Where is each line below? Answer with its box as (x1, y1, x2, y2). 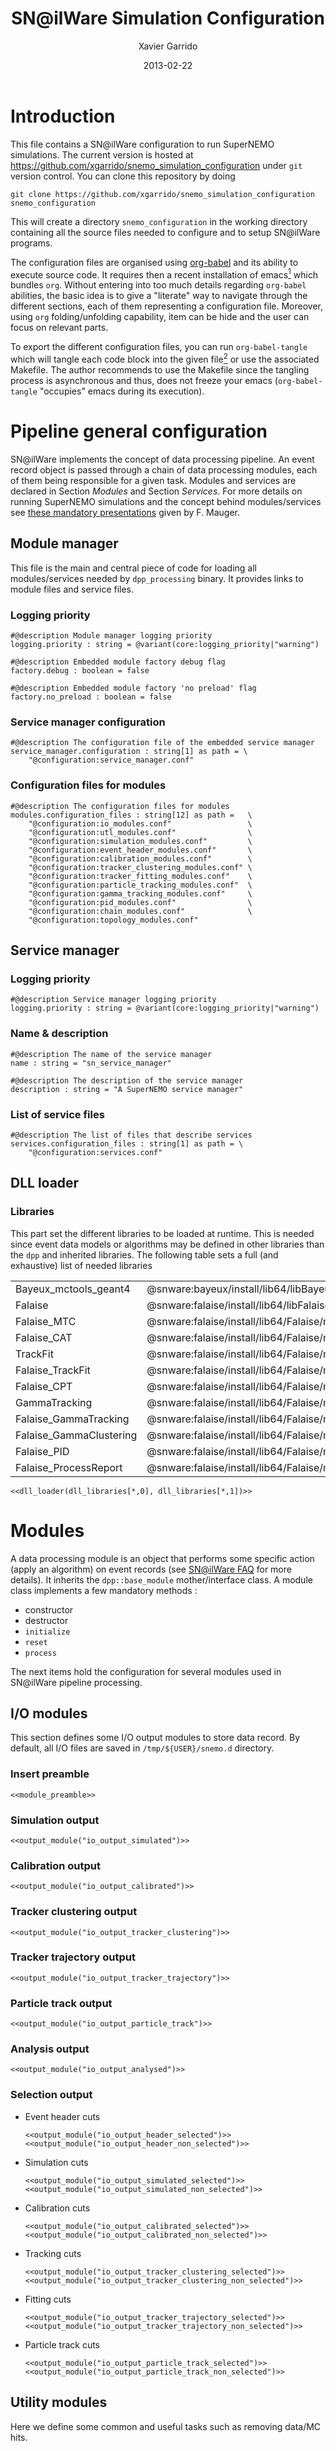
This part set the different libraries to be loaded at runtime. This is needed (10, 1227, 315, 1239)
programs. (10, 237, 53, 249)
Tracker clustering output (10, 1905, 138, 1919)
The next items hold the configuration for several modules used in (10, 1665, 282, 1677)
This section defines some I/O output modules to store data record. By (10, 1732, 301, 1744)
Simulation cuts (24, 2156, 89, 2168)
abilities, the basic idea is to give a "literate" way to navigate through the (10, 290, 308, 302)
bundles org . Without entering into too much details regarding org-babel (10, 279, 307, 291)
